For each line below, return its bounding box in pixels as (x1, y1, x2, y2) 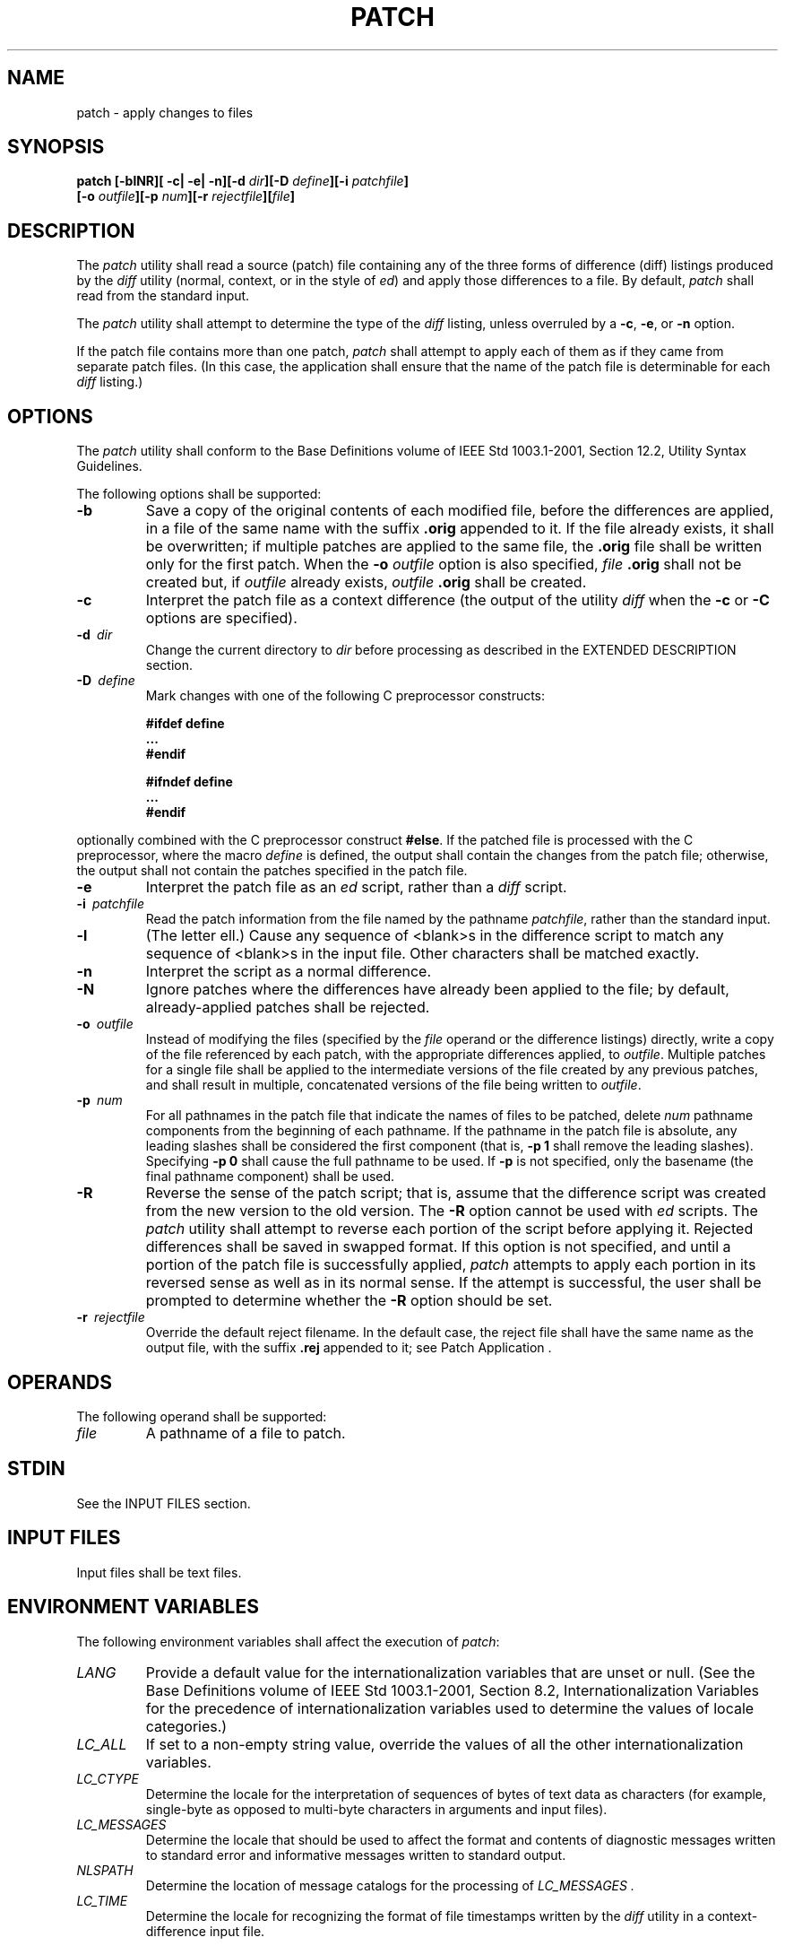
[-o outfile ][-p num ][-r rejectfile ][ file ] (76, 188, 296, 204)
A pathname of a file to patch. (145, 1423, 346, 1442)
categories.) (145, 1716, 228, 1735)
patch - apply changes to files (76, 104, 254, 120)
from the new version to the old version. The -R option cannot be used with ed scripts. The (145, 1202, 758, 1221)
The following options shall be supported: (76, 486, 322, 502)
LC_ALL (76, 1734, 127, 1753)
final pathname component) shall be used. (145, 1168, 395, 1185)
